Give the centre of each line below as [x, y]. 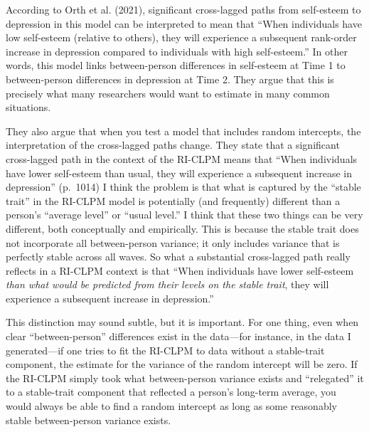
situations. [28, 107]
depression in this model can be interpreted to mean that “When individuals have [184, 23]
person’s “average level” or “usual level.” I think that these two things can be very [184, 215]
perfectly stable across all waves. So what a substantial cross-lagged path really [178, 257]
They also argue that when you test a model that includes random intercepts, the [183, 131]
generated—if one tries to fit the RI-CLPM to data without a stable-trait [165, 350]
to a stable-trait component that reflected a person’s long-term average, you [171, 392]
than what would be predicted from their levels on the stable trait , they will [167, 284]
